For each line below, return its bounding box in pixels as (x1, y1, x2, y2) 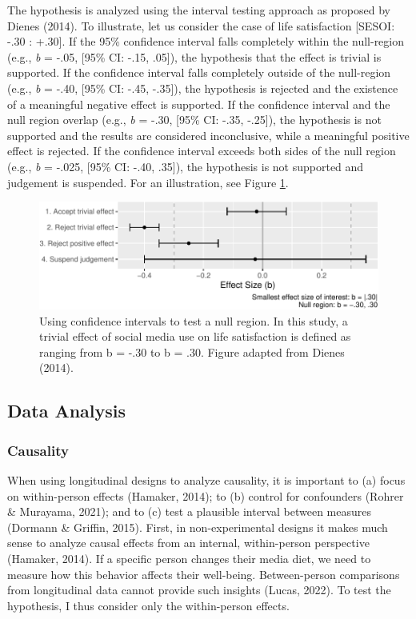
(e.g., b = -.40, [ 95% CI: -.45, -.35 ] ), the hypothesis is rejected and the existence (7, 79, 398, 96)
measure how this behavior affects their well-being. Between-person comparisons (7, 565, 400, 582)
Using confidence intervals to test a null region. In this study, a (39, 312, 348, 329)
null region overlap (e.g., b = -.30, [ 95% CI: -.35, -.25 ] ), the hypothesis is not (7, 111, 382, 128)
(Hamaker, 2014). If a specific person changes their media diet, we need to (7, 549, 371, 566)
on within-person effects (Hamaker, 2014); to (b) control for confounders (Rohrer (7, 487, 404, 504)
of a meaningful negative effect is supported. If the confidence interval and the (7, 95, 390, 112)
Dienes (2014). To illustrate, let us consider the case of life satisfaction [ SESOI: (7, 17, 395, 34)
